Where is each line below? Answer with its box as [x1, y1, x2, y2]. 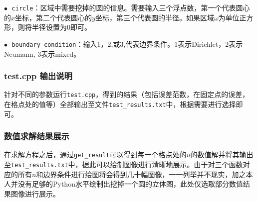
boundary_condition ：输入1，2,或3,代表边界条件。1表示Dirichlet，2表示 [11, 38, 243, 49]
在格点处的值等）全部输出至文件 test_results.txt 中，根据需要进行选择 [4, 99, 236, 109]
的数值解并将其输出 [190, 149, 254, 160]
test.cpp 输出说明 [4, 70, 72, 82]
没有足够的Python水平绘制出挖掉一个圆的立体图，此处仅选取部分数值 [17, 179, 243, 189]
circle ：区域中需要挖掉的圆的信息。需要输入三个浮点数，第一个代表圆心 [11, 2, 250, 12]
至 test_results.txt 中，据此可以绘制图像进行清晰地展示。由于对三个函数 [4, 159, 243, 170]
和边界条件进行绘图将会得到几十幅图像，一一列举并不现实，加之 [36, 169, 246, 179]
